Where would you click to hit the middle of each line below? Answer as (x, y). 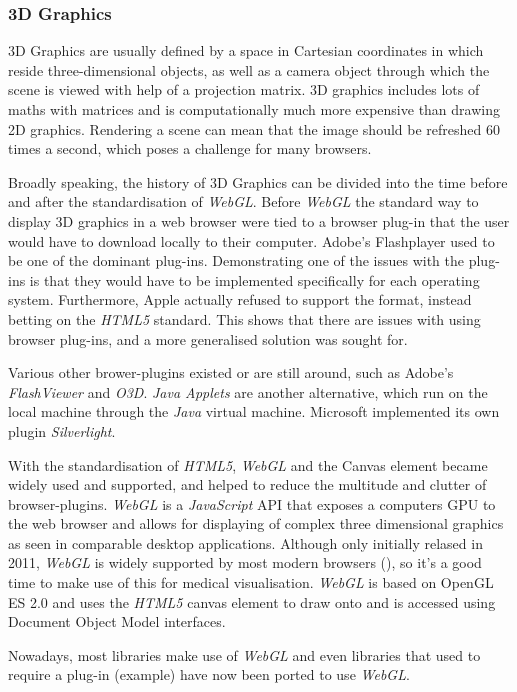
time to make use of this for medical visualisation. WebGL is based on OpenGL (251, 582)
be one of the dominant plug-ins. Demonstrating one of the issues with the (236, 260)
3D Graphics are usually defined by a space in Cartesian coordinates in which (246, 50)
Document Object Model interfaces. (117, 621)
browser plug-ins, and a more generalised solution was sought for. (208, 338)
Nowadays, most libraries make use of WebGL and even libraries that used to (244, 654)
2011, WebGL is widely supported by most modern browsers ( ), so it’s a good (245, 562)
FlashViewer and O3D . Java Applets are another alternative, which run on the (248, 391)
